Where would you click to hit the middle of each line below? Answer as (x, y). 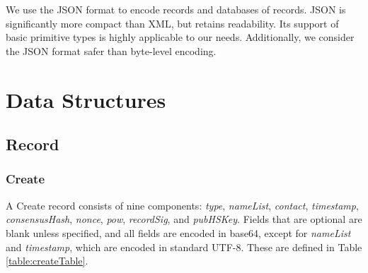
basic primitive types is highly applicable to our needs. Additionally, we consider (180, 37)
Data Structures (86, 99)
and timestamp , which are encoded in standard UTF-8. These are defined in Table (184, 247)
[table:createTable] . (47, 261)
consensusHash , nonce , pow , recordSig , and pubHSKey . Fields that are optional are (184, 219)
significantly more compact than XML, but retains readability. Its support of (172, 23)
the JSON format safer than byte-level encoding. (111, 50)
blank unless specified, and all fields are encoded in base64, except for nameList (178, 232)
